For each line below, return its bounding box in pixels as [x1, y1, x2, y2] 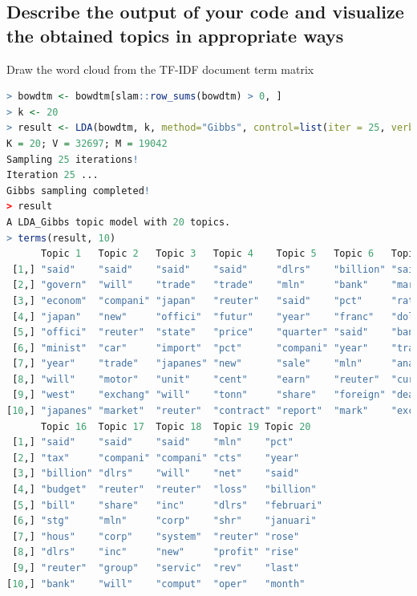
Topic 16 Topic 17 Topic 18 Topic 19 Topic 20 [40, 420, 311, 432]
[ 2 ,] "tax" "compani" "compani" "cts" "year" [12, 452, 300, 464]
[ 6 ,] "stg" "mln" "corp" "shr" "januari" [12, 515, 317, 527]
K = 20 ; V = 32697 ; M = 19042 [6, 137, 168, 149]
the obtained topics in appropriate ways [6, 22, 344, 47]
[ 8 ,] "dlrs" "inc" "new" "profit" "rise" [12, 546, 300, 558]
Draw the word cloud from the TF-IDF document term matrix [6, 60, 314, 77]
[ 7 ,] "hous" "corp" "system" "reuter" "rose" [12, 530, 300, 542]
